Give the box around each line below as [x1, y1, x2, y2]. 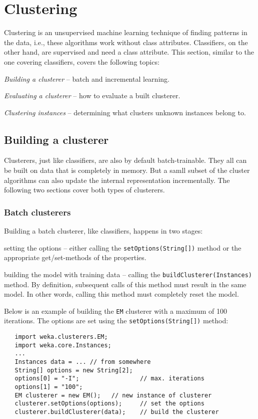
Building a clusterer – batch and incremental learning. [4, 73, 169, 84]
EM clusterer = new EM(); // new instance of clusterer [14, 391, 212, 399]
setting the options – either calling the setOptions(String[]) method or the [4, 242, 241, 253]
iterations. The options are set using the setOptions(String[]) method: [4, 315, 228, 326]
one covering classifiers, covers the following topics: [4, 56, 159, 67]
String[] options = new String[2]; [14, 366, 133, 374]
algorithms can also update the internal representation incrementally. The [4, 174, 230, 185]
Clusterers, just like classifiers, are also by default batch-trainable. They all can [4, 155, 247, 165]
